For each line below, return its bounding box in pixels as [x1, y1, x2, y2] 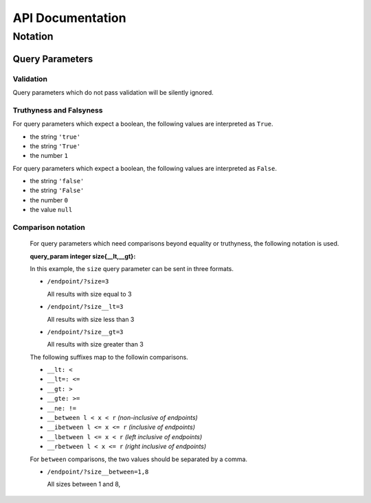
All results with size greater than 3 [47, 340, 144, 349]
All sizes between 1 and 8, [47, 480, 121, 489]
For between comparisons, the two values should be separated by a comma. [30, 455, 247, 463]
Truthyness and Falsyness [12, 105, 103, 115]
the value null [30, 206, 73, 214]
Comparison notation [12, 223, 85, 232]
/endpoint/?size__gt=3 [47, 328, 124, 336]
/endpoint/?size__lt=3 [47, 303, 124, 311]
